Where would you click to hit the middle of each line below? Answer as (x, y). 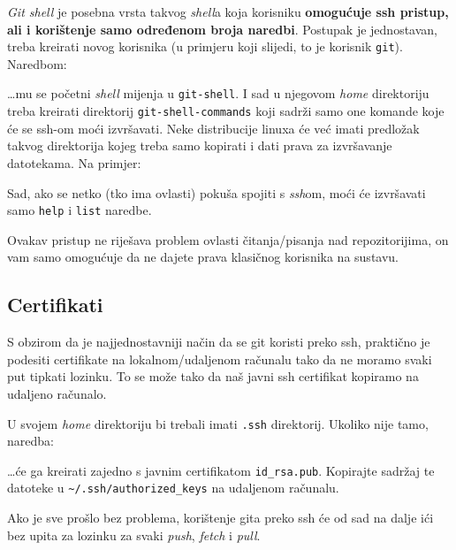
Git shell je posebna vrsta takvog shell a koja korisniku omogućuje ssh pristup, (228, 11)
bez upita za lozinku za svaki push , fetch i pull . (134, 535)
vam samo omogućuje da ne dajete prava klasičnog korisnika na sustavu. (203, 257)
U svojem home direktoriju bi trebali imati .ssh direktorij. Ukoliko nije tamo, (218, 423)
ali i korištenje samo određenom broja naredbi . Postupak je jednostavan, (222, 29)
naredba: (30, 441)
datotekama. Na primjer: (74, 162)
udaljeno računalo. (57, 393)
